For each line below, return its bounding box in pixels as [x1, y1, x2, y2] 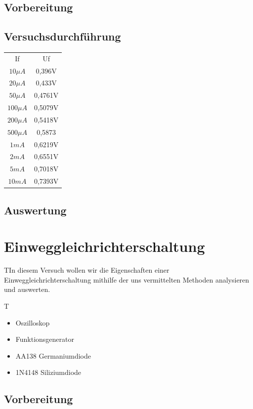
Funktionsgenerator [15, 334, 75, 344]
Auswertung [4, 202, 67, 217]
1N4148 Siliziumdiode [15, 367, 82, 377]
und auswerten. [4, 284, 50, 294]
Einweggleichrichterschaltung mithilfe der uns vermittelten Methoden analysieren [4, 274, 250, 285]
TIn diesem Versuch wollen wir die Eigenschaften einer [4, 265, 169, 275]
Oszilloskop [15, 317, 50, 327]
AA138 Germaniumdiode [15, 350, 91, 361]
